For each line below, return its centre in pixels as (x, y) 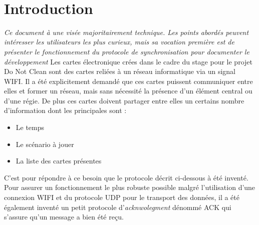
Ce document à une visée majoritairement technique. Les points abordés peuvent (126, 32)
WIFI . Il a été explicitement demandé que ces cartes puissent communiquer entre (128, 81)
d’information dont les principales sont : (65, 110)
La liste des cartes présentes (59, 161)
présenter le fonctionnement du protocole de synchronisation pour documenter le (127, 51)
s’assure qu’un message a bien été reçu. (64, 217)
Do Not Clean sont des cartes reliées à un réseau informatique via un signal (120, 71)
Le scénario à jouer (45, 144)
